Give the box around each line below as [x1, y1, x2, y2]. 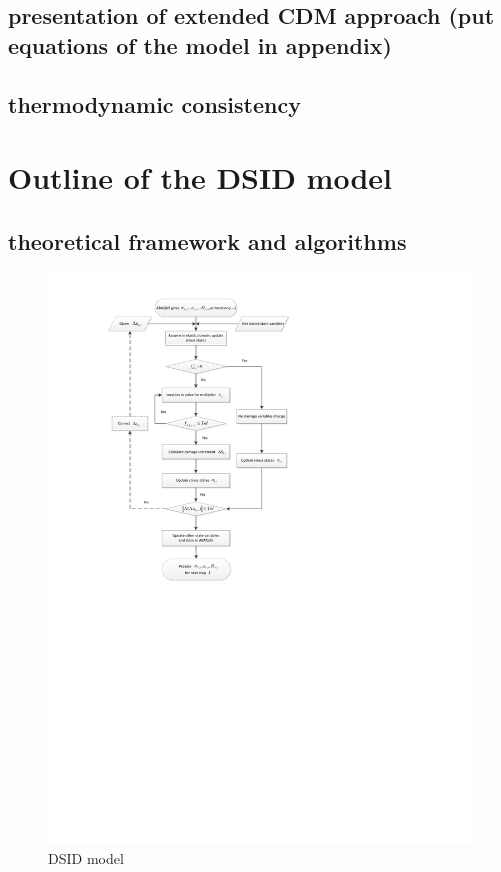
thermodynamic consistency [8, 88, 301, 119]
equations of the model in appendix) [8, 29, 392, 60]
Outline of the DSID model [8, 157, 392, 198]
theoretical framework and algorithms [8, 225, 407, 256]
